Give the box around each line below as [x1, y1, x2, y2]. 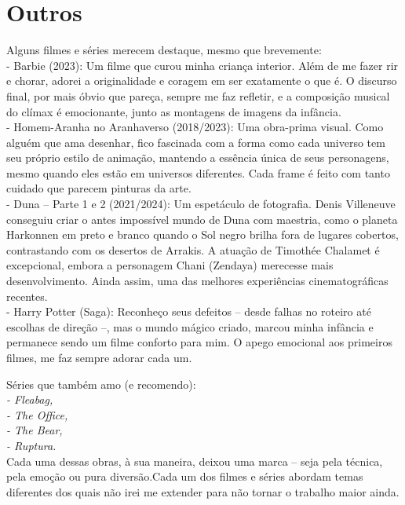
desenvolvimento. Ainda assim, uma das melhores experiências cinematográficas [6, 273, 389, 289]
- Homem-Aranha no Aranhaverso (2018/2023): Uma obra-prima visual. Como [6, 119, 384, 135]
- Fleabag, [6, 391, 53, 408]
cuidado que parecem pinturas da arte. [6, 180, 192, 196]
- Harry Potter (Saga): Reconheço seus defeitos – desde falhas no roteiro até [6, 303, 371, 320]
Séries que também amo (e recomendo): [6, 375, 196, 392]
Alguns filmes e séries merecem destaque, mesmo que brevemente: [6, 42, 322, 58]
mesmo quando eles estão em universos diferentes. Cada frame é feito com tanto [6, 164, 390, 181]
